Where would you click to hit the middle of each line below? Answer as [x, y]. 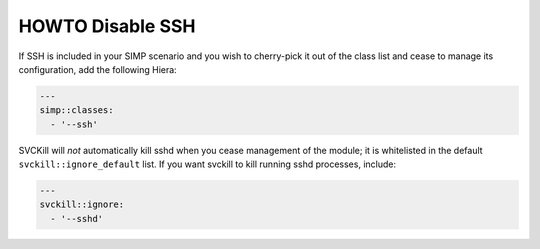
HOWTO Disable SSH [107, 26]
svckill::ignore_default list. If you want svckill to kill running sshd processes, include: [207, 164]
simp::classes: [76, 110]
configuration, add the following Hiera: [97, 69]
